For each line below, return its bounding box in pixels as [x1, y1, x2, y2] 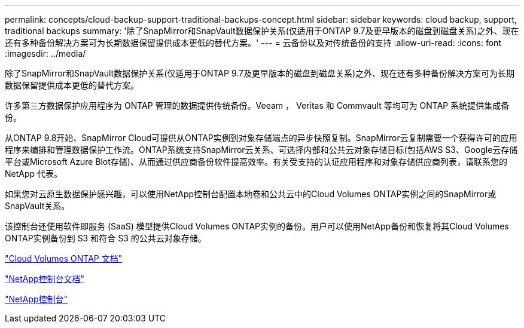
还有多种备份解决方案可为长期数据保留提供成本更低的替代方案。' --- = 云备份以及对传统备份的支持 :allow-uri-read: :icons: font [5, 38, 501, 48]
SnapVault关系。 [5, 201, 70, 211]
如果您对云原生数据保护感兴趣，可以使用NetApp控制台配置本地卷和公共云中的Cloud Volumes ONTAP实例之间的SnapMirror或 [5, 189, 496, 199]
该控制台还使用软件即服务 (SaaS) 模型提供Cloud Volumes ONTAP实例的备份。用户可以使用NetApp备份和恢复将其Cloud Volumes [5, 221, 509, 231]
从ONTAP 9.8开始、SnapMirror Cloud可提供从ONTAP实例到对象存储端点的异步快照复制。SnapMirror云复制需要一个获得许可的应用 [5, 133, 517, 143]
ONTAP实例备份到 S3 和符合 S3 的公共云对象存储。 [5, 233, 206, 243]
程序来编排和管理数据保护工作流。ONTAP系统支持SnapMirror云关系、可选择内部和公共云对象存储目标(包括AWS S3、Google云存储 [5, 145, 518, 155]
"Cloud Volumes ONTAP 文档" [5, 253, 123, 263]
